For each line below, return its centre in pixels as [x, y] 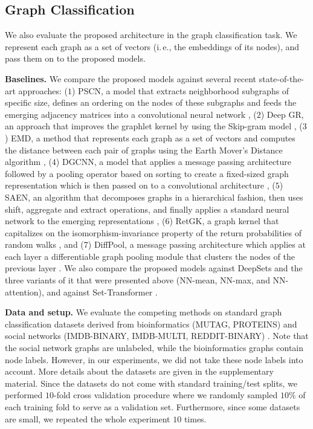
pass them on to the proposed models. [75, 58]
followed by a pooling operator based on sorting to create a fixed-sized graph [147, 173]
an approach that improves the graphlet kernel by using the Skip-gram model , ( [154, 126]
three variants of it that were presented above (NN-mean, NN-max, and [137, 280]
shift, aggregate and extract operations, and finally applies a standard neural [147, 209]
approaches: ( [43, 90]
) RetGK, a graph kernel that [224, 221]
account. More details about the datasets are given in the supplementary [139, 371]
